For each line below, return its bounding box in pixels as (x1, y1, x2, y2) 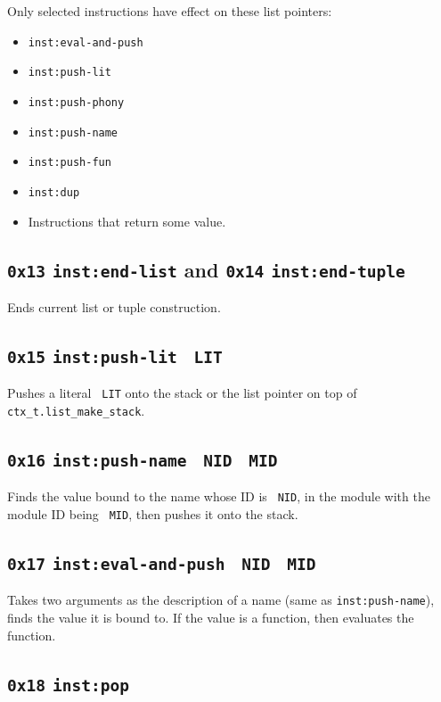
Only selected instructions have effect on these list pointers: (7, 2, 332, 20)
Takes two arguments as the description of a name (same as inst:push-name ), (7, 591, 435, 609)
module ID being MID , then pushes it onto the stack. (7, 505, 298, 524)
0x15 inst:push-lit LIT (7, 347, 223, 367)
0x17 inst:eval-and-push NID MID (7, 555, 316, 574)
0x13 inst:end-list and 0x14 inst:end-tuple (7, 255, 405, 283)
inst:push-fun (28, 156, 111, 169)
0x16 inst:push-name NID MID (7, 450, 278, 470)
